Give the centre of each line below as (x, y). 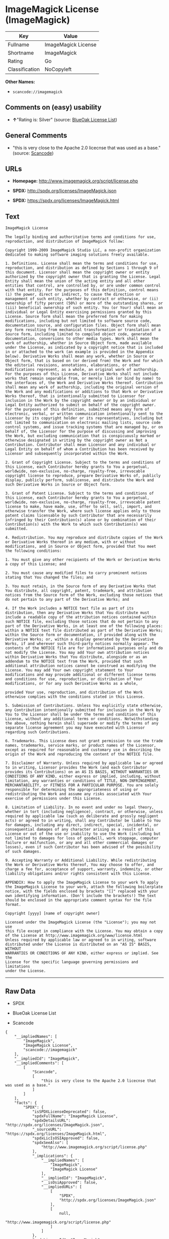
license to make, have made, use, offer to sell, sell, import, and (78, 507)
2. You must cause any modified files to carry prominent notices (76, 573)
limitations (18, 967)
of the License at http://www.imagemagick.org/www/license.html (74, 936)
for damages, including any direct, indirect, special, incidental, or (82, 825)
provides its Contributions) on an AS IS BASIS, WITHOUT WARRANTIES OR (82, 772)
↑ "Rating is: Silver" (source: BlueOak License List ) (65, 119)
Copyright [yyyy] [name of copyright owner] (53, 914)
